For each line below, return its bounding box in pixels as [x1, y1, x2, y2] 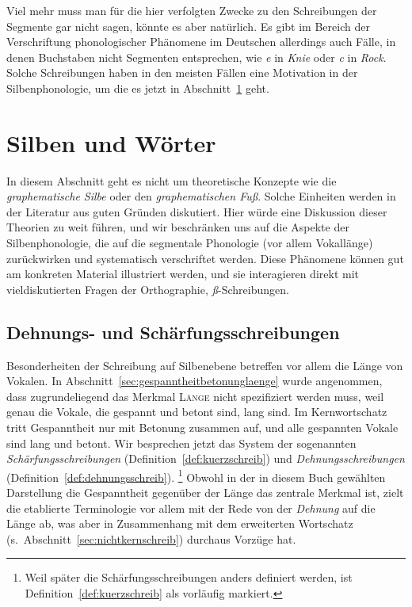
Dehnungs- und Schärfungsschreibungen [6, 319, 340, 344]
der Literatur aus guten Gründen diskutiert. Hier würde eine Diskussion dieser [6, 203, 387, 220]
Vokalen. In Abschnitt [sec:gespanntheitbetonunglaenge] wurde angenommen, [6, 372, 383, 389]
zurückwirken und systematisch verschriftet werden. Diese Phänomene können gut [6, 250, 404, 266]
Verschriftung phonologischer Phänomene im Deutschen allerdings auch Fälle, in [6, 33, 396, 50]
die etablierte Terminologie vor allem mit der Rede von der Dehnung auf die [6, 499, 376, 516]
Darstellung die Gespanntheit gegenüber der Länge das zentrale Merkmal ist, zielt [6, 484, 404, 501]
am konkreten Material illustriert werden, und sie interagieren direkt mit [6, 265, 359, 282]
